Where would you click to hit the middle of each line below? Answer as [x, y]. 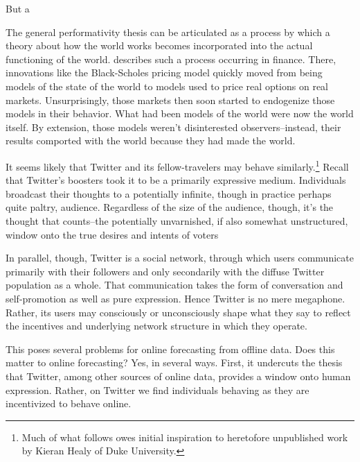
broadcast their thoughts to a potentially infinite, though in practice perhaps [169, 193]
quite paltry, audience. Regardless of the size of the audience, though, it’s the [170, 207]
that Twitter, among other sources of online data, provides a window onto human [178, 376]
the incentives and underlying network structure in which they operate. [156, 326]
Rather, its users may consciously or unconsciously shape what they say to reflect [178, 312]
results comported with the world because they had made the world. [151, 140]
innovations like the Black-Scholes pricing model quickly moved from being [164, 72]
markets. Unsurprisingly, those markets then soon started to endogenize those [170, 100]
